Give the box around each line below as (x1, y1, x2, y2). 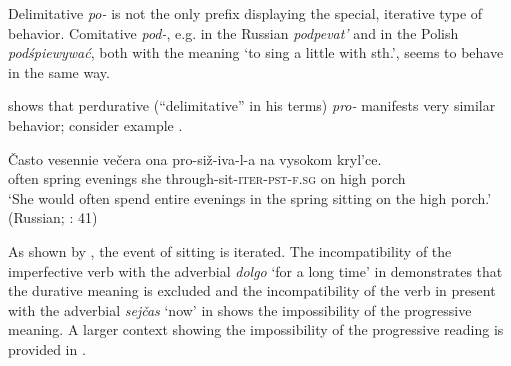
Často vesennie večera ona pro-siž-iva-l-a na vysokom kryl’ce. (8, 148, 382, 169)
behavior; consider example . (8, 114, 183, 135)
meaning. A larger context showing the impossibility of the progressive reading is (8, 319, 504, 340)
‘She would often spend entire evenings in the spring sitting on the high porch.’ (8, 187, 492, 208)
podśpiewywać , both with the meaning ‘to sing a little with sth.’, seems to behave (8, 42, 504, 63)
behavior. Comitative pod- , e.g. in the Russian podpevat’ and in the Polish (8, 22, 459, 43)
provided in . (8, 338, 86, 359)
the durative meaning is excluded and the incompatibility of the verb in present (8, 280, 496, 301)
